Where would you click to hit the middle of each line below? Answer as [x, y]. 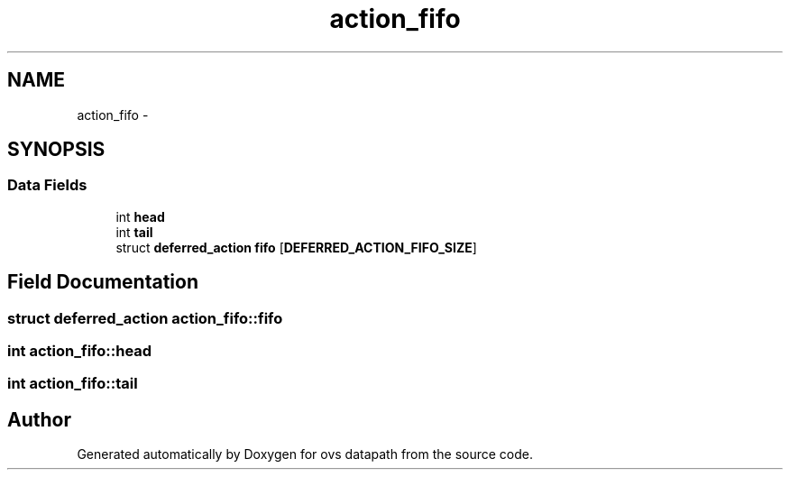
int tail [134, 232]
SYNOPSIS [56, 150]
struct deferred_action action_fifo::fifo [145, 318]
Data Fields [47, 185]
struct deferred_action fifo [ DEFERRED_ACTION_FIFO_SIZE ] [296, 247]
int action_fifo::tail [73, 384]
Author [39, 419]
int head [140, 216]
